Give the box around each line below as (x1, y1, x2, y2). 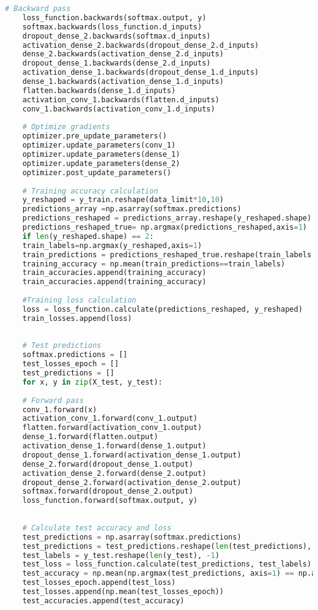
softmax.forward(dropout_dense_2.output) (22, 487, 193, 496)
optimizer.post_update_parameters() (22, 168, 172, 177)
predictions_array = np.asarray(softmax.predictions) (22, 205, 242, 214)
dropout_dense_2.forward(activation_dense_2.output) (22, 478, 242, 487)
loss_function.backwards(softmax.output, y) (22, 13, 207, 22)
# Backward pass (5, 4, 71, 13)
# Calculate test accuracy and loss (22, 523, 172, 532)
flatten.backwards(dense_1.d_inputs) (22, 86, 176, 95)
